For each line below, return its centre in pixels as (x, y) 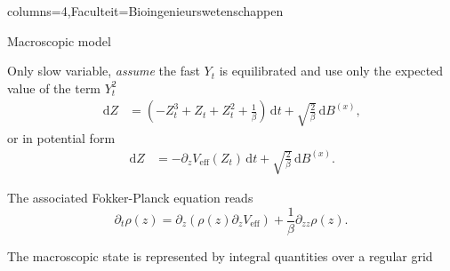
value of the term (54, 88)
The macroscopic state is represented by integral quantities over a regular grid (220, 255)
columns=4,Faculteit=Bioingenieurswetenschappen (145, 11)
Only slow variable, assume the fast (104, 71)
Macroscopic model (59, 40)
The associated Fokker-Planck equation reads (130, 197)
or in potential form (61, 137)
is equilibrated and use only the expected (331, 71)
